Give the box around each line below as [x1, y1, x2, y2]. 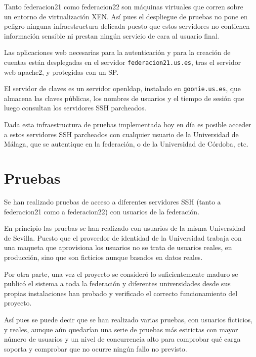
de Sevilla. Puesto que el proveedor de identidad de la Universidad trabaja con [4, 232, 242, 243]
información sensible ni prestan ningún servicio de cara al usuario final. [4, 30, 219, 41]
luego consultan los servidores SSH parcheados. [4, 102, 146, 113]
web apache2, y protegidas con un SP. [4, 66, 119, 77]
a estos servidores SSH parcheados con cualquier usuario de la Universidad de [4, 129, 239, 139]
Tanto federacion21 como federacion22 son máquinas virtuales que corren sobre [4, 1, 243, 11]
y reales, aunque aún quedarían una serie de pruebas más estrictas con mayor [4, 324, 238, 334]
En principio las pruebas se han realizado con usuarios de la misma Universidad [4, 223, 246, 233]
